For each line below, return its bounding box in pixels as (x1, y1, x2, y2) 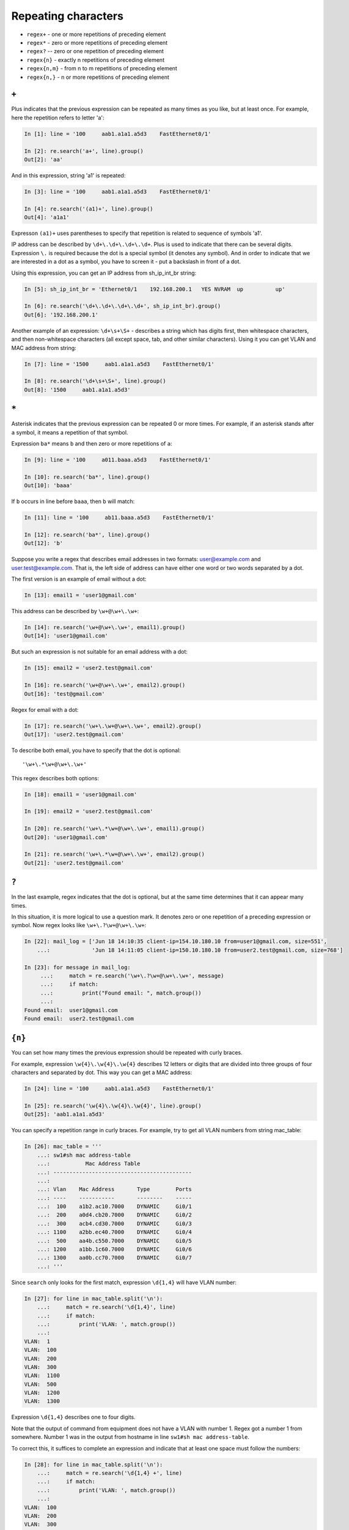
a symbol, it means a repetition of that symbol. (11, 428, 128, 436)
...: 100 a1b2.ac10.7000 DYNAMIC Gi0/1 (37, 1203, 192, 1210)
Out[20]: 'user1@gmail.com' (24, 834, 108, 841)
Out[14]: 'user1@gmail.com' (24, 632, 108, 640)
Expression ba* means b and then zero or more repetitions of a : (11, 440, 172, 447)
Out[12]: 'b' (24, 540, 64, 547)
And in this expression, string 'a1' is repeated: (11, 171, 126, 179)
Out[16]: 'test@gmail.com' (24, 690, 105, 697)
